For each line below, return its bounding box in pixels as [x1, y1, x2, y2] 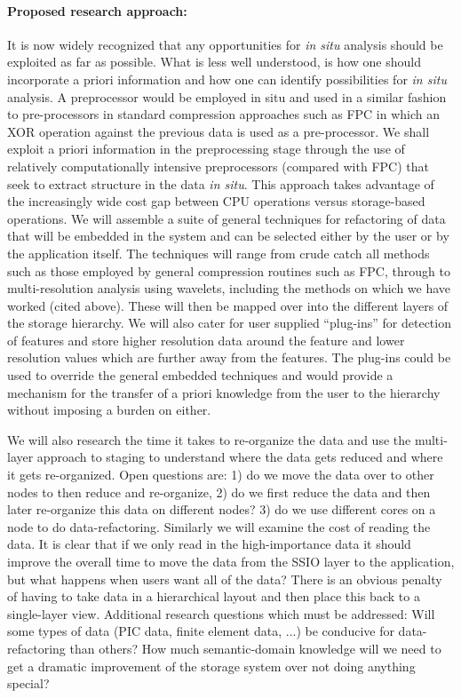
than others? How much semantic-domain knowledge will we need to [69, 639, 441, 657]
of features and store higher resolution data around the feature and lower [7, 330, 405, 349]
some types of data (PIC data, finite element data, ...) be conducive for [7, 622, 394, 640]
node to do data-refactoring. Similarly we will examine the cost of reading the [7, 517, 431, 535]
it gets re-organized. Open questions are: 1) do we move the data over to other [7, 465, 434, 484]
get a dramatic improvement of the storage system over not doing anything [7, 656, 416, 675]
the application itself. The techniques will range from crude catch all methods [7, 243, 430, 262]
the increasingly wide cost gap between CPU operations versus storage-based [7, 192, 425, 210]
